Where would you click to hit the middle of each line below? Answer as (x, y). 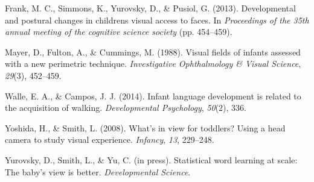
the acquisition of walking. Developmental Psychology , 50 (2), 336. (126, 108)
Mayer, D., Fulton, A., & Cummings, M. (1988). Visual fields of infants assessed (153, 52)
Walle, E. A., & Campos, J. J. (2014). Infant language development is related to (153, 96)
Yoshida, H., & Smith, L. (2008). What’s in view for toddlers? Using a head (145, 127)
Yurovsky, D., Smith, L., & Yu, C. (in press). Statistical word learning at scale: (151, 159)
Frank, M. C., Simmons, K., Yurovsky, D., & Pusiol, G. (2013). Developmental (150, 8)
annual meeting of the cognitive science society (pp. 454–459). (119, 32)
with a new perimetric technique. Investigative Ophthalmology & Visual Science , (153, 64)
